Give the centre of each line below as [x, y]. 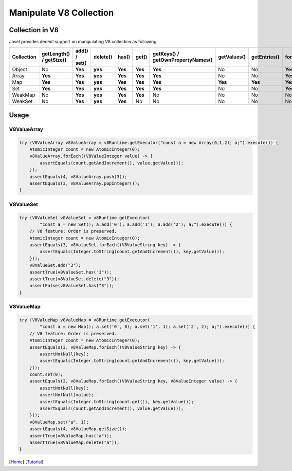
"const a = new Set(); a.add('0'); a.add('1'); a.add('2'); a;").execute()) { [136, 224]
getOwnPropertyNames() [182, 60]
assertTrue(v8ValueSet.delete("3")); [74, 279]
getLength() [56, 54]
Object [20, 70]
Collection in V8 [34, 30]
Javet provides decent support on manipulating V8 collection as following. [83, 42]
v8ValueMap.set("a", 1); [59, 422]
